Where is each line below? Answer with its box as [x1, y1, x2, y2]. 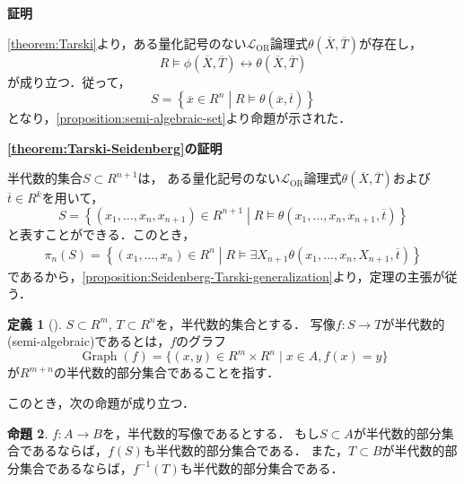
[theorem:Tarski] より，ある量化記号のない [7, 33, 247, 52]
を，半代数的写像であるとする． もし [101, 423, 320, 442]
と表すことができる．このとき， [7, 224, 196, 243]
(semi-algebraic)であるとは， [7, 332, 171, 350]
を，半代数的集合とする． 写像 [155, 314, 336, 333]
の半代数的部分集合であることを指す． [53, 363, 280, 382]
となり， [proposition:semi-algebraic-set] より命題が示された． [7, 108, 352, 127]
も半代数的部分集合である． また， [143, 441, 349, 460]
